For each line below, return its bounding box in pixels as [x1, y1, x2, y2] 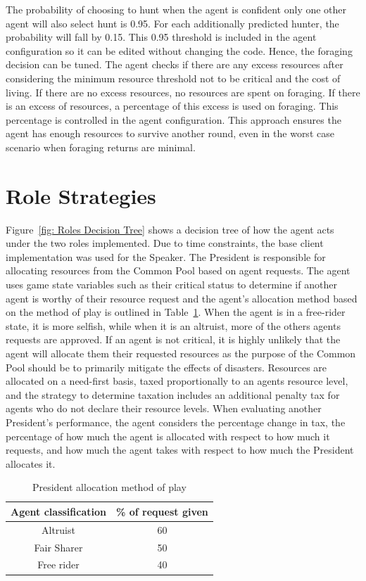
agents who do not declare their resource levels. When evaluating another [6, 401, 322, 416]
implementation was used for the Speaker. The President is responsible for [6, 249, 326, 264]
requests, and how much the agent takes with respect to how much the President [6, 442, 354, 457]
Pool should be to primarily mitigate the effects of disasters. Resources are [6, 359, 327, 374]
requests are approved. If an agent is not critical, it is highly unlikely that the [6, 332, 341, 347]
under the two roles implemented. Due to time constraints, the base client [6, 236, 324, 250]
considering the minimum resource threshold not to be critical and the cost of [6, 70, 341, 85]
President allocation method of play [32, 480, 187, 494]
